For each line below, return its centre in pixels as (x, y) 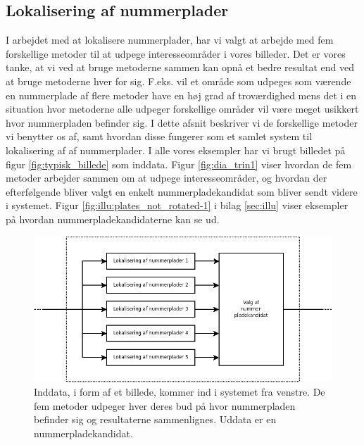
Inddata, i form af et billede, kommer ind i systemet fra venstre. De (180, 392)
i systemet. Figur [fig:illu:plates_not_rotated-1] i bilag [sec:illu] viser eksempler (177, 205)
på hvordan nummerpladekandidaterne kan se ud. (113, 219)
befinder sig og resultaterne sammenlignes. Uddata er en (155, 419)
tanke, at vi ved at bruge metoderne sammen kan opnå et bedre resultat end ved (180, 67)
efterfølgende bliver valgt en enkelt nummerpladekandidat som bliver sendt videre (182, 191)
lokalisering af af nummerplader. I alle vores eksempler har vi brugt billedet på (176, 150)
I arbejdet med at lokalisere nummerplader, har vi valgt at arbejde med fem (170, 40)
